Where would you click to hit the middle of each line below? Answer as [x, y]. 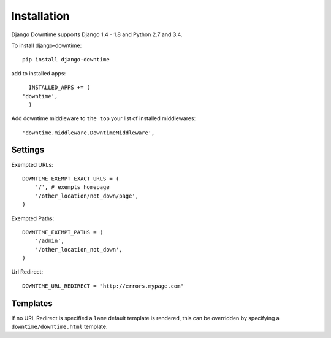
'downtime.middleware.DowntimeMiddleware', [89, 133]
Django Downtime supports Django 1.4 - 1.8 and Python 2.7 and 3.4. [97, 34]
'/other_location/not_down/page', [87, 196]
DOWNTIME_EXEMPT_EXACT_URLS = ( [71, 179]
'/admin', [49, 241]
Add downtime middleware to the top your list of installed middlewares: [104, 118]
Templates [32, 303]
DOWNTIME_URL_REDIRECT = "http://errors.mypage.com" [103, 286]
